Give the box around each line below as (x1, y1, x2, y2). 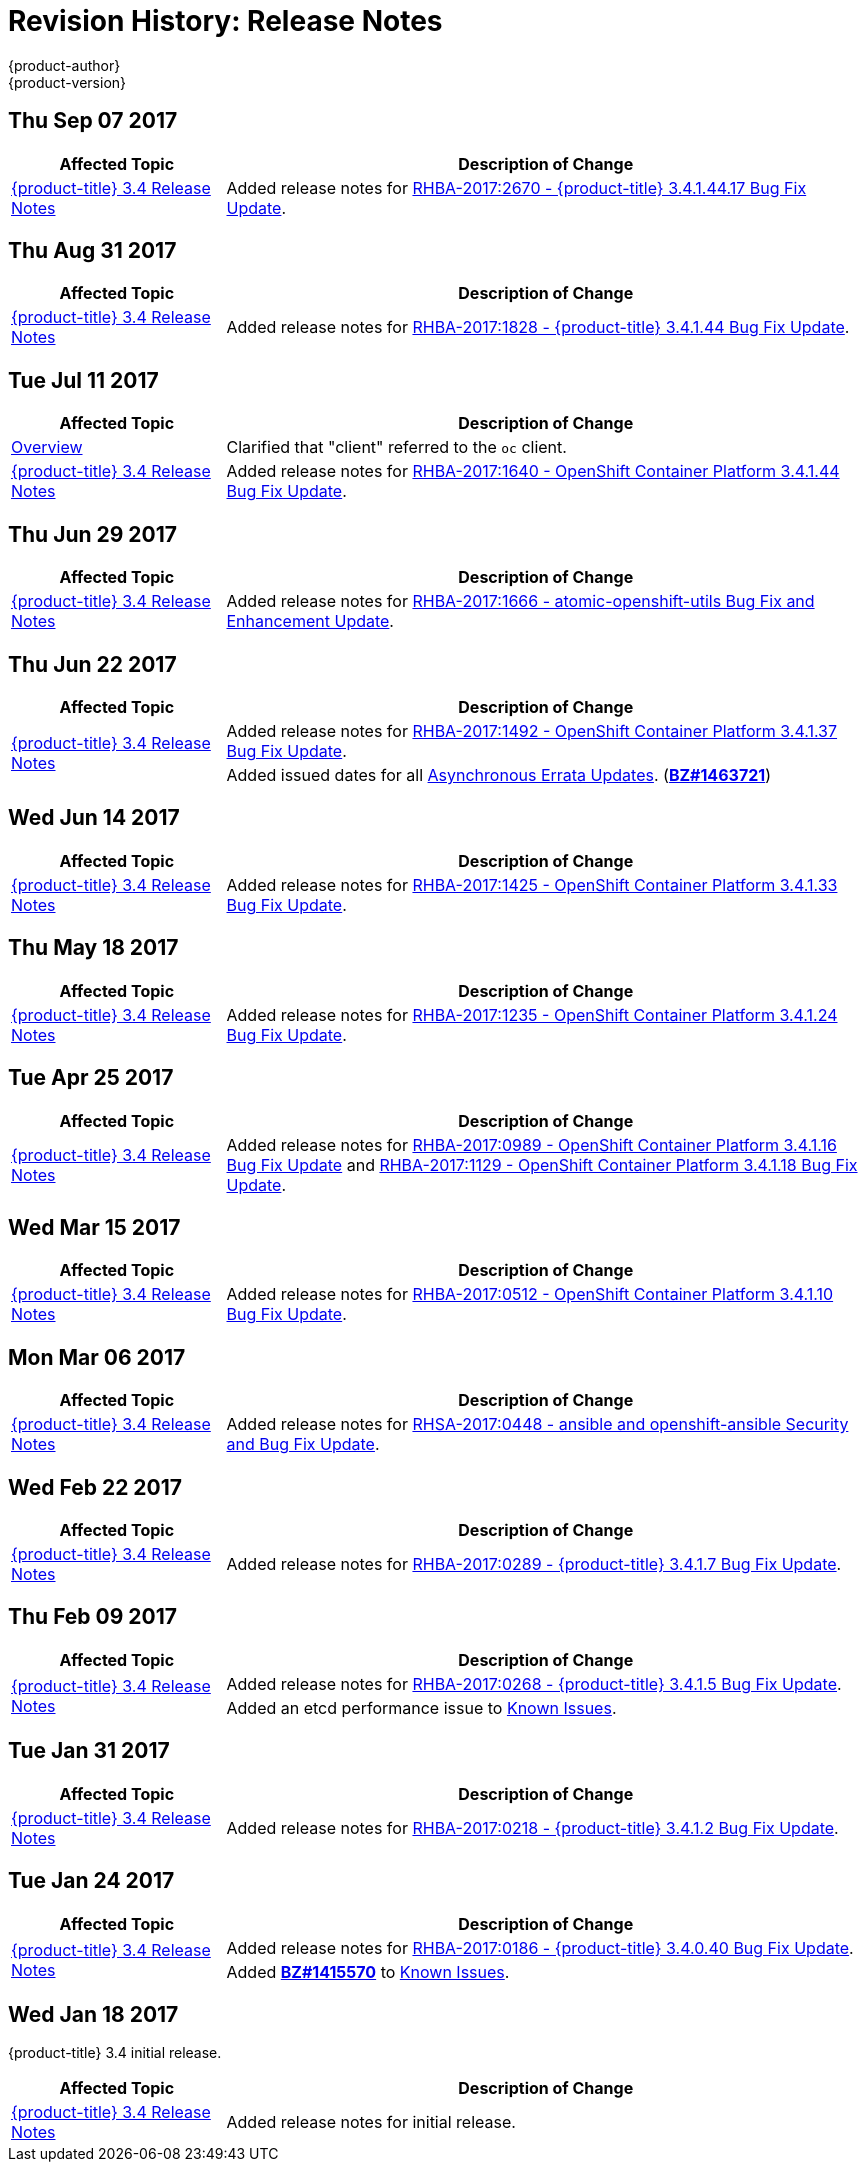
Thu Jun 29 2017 (8, 521, 178, 547)
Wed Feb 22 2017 (8, 1474, 182, 1500)
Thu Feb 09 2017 (8, 1604, 178, 1630)
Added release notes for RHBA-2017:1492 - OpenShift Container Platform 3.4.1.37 (226, 720, 838, 741)
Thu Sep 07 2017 (8, 108, 178, 134)
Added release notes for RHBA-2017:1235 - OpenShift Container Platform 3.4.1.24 (226, 1004, 838, 1025)
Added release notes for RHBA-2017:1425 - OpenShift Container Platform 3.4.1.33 (226, 874, 838, 895)
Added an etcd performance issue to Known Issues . (226, 1697, 617, 1718)
